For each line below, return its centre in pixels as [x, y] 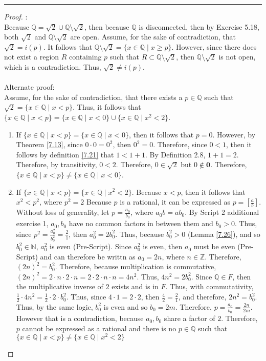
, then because [107, 26]
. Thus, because [140, 234]
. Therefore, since [180, 144]
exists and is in [135, 286]
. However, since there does [214, 46]
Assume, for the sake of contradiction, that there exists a [93, 97]
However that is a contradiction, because [80, 318]
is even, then [163, 246]
